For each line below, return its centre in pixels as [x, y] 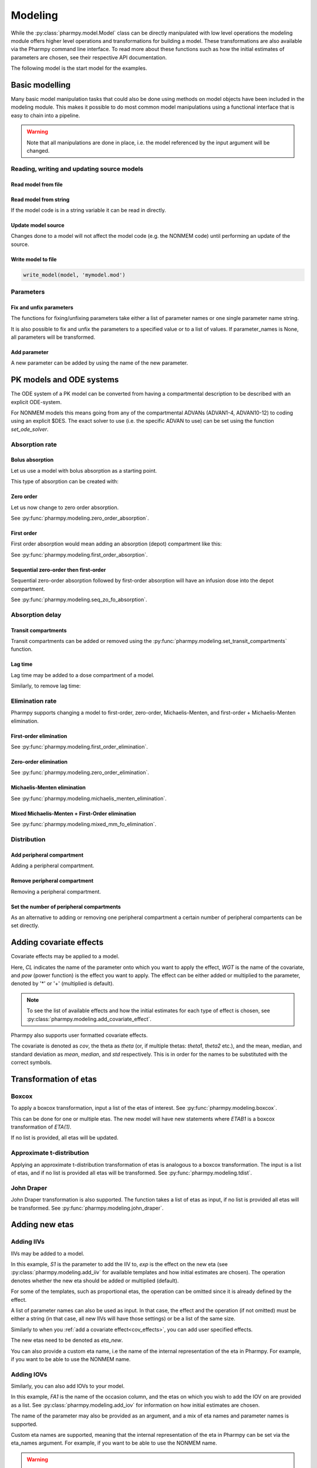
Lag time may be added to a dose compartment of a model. [83, 675]
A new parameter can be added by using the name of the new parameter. [100, 363]
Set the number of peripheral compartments [66, 907]
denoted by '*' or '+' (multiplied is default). [63, 984]
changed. [38, 150]
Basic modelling [41, 85]
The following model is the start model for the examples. [79, 68]
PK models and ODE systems [65, 380]
